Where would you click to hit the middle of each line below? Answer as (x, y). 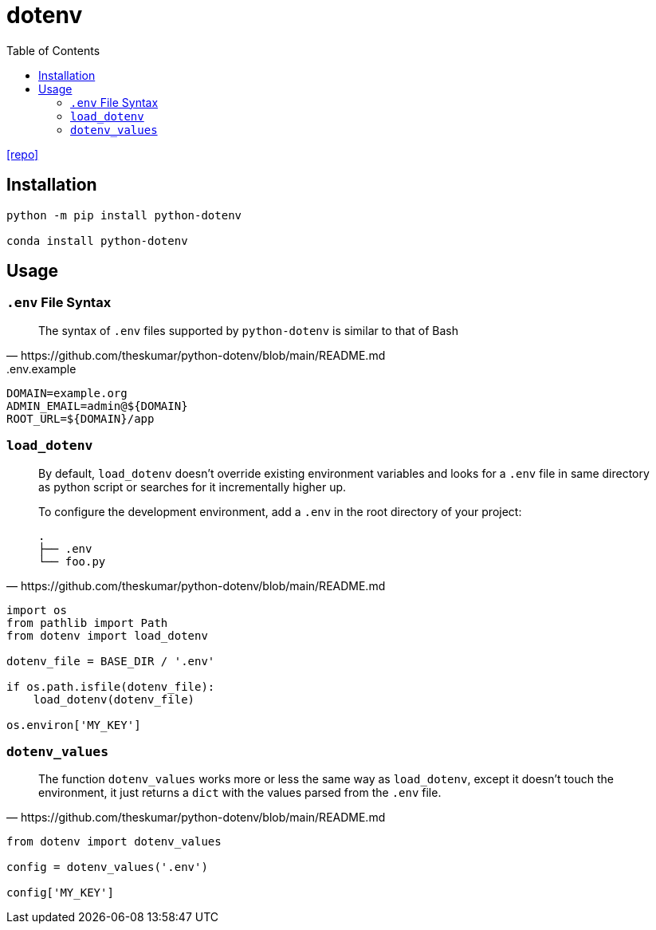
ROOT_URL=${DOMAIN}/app (81, 418)
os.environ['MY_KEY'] (74, 725)
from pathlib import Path (87, 623)
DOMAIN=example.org (67, 393)
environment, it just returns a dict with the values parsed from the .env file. (240, 793)
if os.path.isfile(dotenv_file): (111, 686)
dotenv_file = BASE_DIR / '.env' (111, 661)
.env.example (41, 368)
